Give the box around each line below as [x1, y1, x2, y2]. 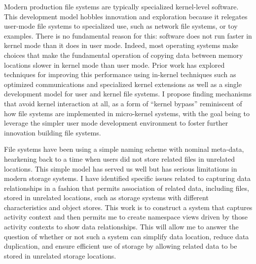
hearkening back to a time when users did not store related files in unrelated [4, 153, 235, 164]
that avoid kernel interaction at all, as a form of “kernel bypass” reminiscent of [4, 98, 242, 108]
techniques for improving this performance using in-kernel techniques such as [4, 69, 236, 80]
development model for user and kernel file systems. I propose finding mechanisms [4, 88, 252, 99]
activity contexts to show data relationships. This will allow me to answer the [4, 221, 239, 232]
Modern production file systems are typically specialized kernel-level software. [4, 1, 239, 11]
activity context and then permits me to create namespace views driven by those [4, 212, 248, 222]
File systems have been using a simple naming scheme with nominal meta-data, [4, 144, 244, 154]
